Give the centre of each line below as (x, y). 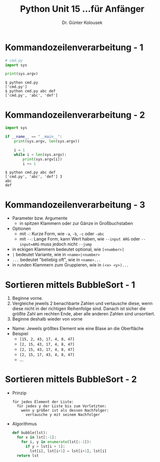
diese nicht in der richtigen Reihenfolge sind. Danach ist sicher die (79, 308)
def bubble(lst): (30, 433)
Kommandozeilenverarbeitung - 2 (75, 115)
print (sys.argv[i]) (43, 159)
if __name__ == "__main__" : (34, 137)
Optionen (22, 229)
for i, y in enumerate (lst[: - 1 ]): (56, 442)
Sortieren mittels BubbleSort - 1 (70, 285)
